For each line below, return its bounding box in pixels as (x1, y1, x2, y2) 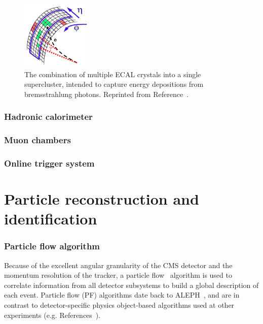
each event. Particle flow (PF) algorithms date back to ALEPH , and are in (4, 289, 240, 300)
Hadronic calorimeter (4, 110, 93, 123)
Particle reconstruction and (4, 188, 199, 209)
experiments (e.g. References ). (4, 309, 101, 320)
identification (4, 208, 97, 229)
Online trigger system (4, 156, 95, 169)
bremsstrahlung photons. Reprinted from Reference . (24, 88, 189, 99)
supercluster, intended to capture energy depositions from (24, 79, 204, 89)
